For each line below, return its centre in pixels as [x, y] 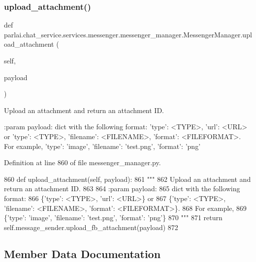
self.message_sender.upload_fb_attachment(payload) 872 [91, 227]
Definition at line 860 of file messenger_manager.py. [82, 162]
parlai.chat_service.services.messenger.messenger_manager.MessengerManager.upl [128, 34]
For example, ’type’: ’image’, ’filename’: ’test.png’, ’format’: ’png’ [102, 146]
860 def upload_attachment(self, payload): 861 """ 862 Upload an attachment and [128, 179]
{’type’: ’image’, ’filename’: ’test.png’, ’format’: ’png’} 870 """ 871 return [113, 218]
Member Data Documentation [82, 253]
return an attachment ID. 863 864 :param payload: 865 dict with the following [122, 189]
